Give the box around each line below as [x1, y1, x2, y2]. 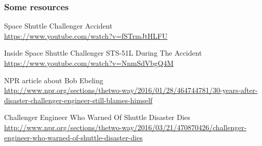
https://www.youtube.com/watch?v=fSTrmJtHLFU [4, 30, 168, 41]
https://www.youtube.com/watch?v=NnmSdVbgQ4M [4, 58, 174, 68]
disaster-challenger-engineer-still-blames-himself [4, 94, 152, 105]
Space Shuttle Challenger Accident [4, 20, 113, 31]
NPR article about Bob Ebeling [4, 75, 103, 85]
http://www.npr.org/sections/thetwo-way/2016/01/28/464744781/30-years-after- [4, 85, 258, 95]
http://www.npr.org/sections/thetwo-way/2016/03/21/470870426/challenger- [4, 121, 247, 132]
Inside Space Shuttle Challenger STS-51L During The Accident [4, 47, 202, 58]
